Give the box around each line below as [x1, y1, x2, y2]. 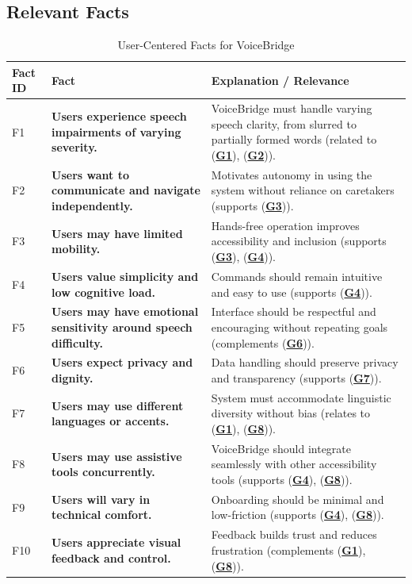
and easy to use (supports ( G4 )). [211, 283, 372, 300]
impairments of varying [51, 123, 181, 140]
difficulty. [51, 334, 103, 351]
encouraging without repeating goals [211, 318, 388, 335]
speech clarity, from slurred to [211, 115, 357, 132]
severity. [51, 139, 97, 156]
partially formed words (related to [211, 131, 377, 148]
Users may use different [51, 397, 184, 413]
